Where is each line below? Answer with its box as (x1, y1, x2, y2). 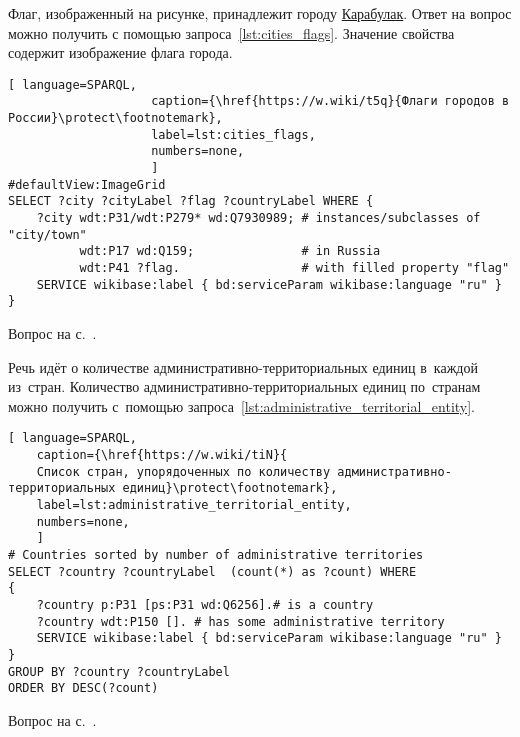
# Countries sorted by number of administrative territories (8, 547, 424, 562)
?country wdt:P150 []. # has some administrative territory (36, 614, 445, 629)
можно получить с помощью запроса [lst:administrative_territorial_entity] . (8, 395, 476, 416)
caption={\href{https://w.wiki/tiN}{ (36, 448, 288, 462)
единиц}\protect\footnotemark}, (122, 481, 338, 496)
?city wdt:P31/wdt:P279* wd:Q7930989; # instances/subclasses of (36, 211, 481, 226)
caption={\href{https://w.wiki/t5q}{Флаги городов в (151, 94, 510, 109)
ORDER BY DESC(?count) (8, 681, 159, 696)
